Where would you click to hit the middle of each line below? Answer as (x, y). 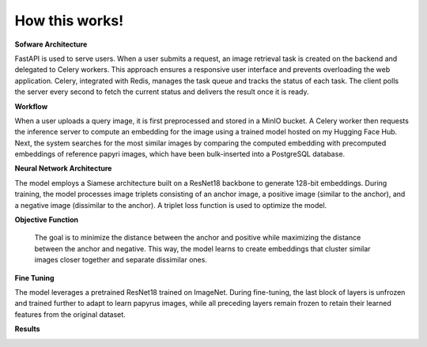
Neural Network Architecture (63, 168)
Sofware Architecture (51, 44)
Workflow (31, 106)
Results (27, 329)
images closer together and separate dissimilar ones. (121, 260)
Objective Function (47, 220)
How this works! (69, 21)
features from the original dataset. (70, 314)
